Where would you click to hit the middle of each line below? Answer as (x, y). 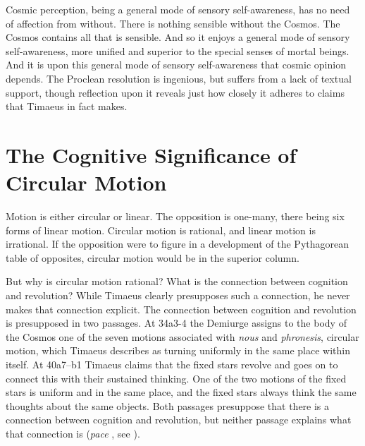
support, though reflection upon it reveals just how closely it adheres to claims (175, 92)
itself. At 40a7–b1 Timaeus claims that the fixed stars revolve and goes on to (172, 364)
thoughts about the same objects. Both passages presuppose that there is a (168, 405)
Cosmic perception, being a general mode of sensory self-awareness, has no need (178, 9)
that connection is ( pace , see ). (73, 433)
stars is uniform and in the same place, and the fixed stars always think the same (181, 392)
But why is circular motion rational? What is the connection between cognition (177, 281)
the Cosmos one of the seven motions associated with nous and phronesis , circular (182, 336)
